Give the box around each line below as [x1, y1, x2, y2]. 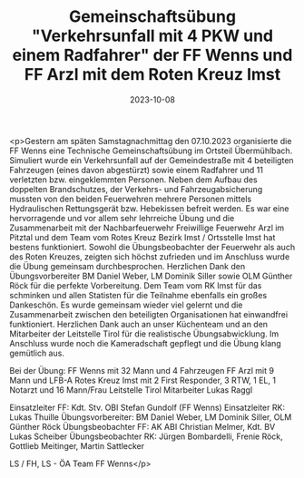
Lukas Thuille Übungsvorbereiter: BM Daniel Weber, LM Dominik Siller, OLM [9, 411, 292, 423]
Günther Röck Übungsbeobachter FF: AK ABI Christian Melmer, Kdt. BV [9, 421, 276, 432]
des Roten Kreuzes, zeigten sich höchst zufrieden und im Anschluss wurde [9, 251, 290, 262]
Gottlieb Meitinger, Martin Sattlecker [9, 440, 145, 451]
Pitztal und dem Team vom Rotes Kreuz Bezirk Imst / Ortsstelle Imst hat [9, 231, 276, 242]
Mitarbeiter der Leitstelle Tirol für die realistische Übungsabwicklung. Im [9, 328, 279, 339]
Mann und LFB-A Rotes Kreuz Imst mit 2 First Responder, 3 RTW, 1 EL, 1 [9, 375, 277, 385]
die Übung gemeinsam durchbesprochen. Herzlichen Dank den [9, 260, 246, 271]
